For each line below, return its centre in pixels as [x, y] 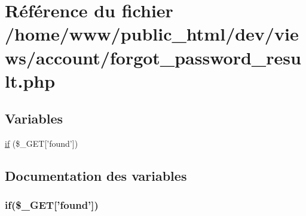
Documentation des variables [96, 176]
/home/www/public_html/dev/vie [152, 34]
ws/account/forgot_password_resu [153, 57]
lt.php [30, 80]
